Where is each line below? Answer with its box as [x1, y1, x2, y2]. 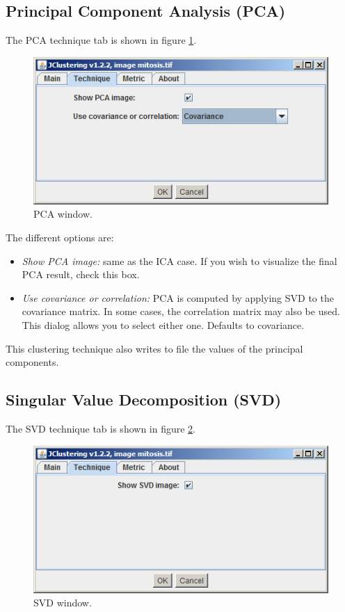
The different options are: [6, 229, 114, 244]
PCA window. [33, 207, 93, 221]
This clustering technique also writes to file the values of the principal [6, 341, 303, 355]
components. [6, 355, 59, 369]
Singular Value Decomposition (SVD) [6, 389, 282, 410]
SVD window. [33, 595, 92, 610]
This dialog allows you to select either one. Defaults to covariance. [22, 317, 305, 332]
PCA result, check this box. [22, 267, 140, 282]
